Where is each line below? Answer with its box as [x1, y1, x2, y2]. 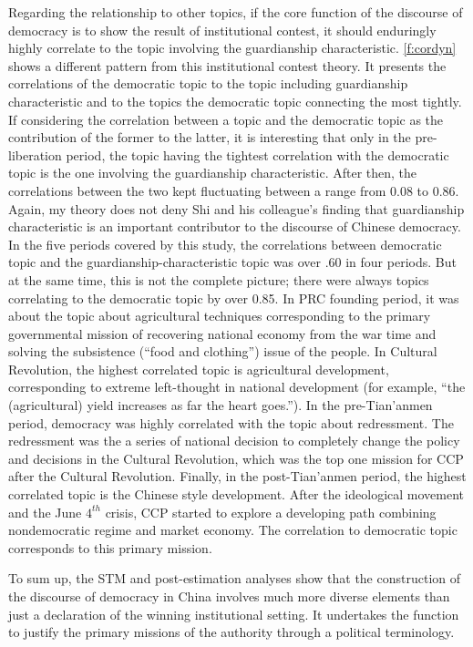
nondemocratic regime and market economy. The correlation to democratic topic [8, 520, 458, 539]
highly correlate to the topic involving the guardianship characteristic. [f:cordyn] [8, 38, 457, 57]
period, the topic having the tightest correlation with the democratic [66, 145, 449, 164]
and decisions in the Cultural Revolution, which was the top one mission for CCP [8, 448, 464, 467]
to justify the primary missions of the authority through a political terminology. [8, 622, 455, 642]
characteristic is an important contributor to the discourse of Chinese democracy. [8, 217, 461, 236]
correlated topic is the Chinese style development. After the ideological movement [8, 485, 465, 504]
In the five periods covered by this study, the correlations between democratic [8, 234, 442, 253]
